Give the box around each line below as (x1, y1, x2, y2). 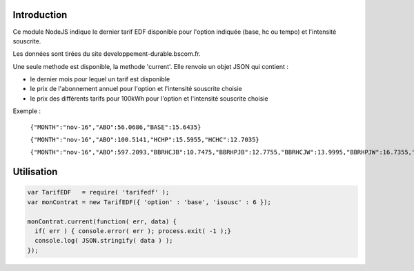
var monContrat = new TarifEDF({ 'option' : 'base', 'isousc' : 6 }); (27, 198, 272, 206)
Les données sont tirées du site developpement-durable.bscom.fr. (12, 50, 201, 58)
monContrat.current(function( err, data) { (27, 217, 177, 225)
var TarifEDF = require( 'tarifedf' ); (27, 188, 170, 197)
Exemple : (12, 107, 41, 115)
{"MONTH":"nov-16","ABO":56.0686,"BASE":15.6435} (30, 123, 201, 131)
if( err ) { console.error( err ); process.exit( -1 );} (34, 227, 231, 234)
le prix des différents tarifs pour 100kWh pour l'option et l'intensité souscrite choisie (30, 94, 268, 103)
